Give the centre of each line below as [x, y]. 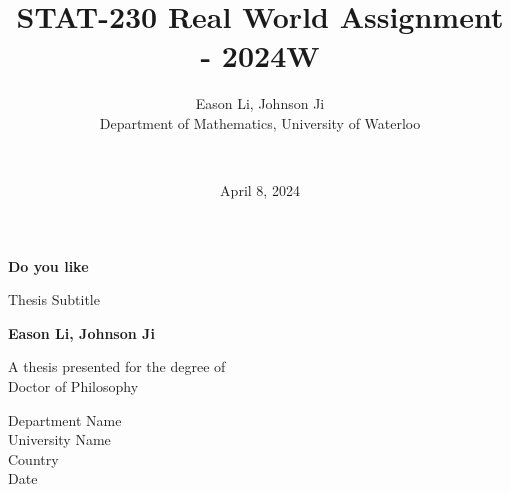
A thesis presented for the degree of [117, 366]
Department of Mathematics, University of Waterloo [260, 122]
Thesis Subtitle [54, 299]
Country [33, 458]
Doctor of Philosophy [73, 386]
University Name [59, 439]
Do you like [48, 265]
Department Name [65, 419]
